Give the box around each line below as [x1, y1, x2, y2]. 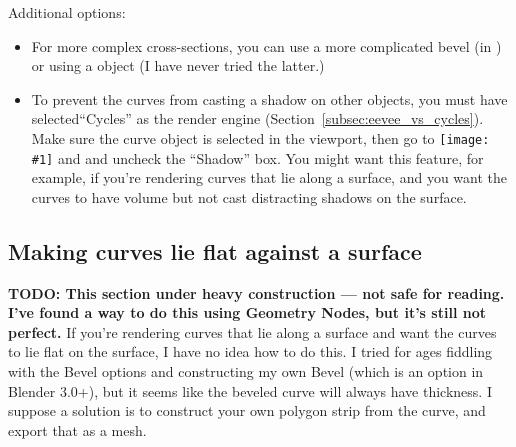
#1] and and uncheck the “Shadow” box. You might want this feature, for [31, 147, 484, 168]
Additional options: [8, 2, 126, 22]
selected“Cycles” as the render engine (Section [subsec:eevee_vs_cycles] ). [31, 108, 484, 129]
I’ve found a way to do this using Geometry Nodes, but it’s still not [8, 302, 486, 323]
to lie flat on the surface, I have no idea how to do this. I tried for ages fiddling [8, 341, 493, 362]
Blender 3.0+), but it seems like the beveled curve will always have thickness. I [8, 380, 492, 401]
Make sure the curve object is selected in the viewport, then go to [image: [31, 127, 490, 148]
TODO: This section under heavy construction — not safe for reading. [8, 282, 505, 303]
